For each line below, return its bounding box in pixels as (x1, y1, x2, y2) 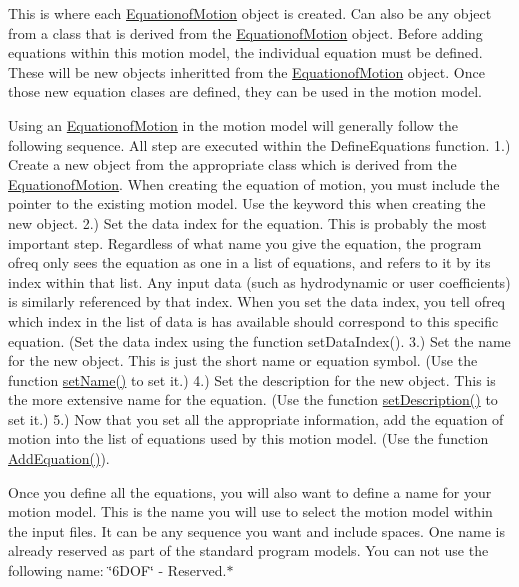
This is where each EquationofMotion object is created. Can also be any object (8, 3, 492, 23)
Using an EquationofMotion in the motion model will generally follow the (8, 114, 458, 135)
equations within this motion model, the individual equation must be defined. (8, 42, 483, 63)
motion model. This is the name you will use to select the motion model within (8, 501, 493, 522)
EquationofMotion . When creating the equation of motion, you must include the (8, 173, 500, 194)
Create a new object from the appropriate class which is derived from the (8, 154, 457, 175)
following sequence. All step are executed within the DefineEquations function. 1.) (8, 134, 511, 155)
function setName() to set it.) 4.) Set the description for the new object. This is (8, 369, 496, 390)
